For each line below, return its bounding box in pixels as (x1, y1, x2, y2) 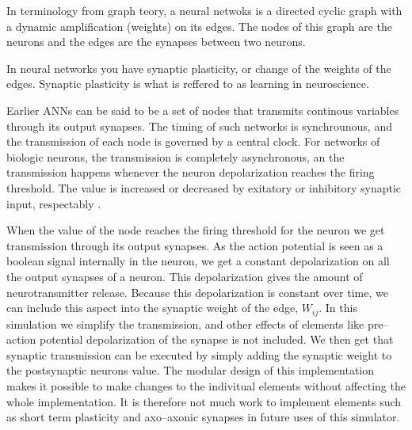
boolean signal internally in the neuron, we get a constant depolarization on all (6, 253, 390, 269)
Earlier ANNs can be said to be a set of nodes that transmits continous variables (6, 101, 399, 118)
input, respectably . (6, 195, 101, 211)
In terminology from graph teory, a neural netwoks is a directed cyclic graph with (6, 2, 402, 18)
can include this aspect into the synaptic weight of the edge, (6, 299, 299, 316)
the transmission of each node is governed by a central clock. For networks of (6, 133, 380, 150)
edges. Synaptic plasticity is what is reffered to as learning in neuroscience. (6, 75, 369, 92)
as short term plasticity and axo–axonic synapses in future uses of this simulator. (6, 409, 400, 425)
